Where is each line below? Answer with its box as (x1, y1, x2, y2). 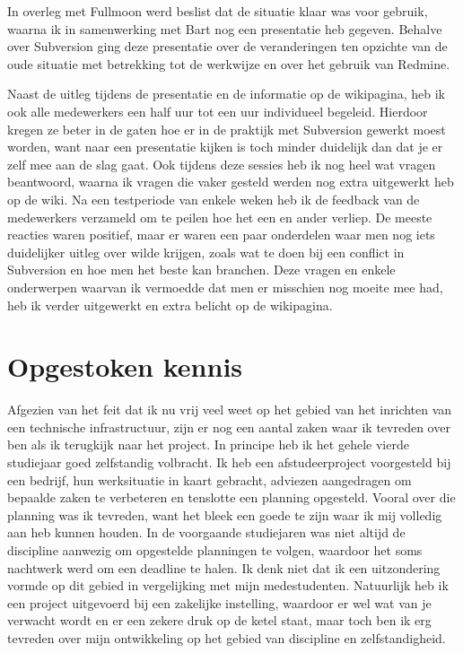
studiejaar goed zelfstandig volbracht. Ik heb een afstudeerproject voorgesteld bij (7, 453, 451, 471)
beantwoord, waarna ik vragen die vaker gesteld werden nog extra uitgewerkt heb (7, 172, 454, 191)
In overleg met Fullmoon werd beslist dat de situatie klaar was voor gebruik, (7, 2, 428, 20)
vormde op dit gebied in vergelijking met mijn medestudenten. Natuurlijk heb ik (7, 576, 449, 595)
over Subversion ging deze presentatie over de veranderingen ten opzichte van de (7, 37, 448, 56)
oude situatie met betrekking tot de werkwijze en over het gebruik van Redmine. (7, 54, 450, 73)
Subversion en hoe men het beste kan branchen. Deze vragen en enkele (7, 260, 396, 279)
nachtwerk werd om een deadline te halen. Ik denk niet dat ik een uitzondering (7, 558, 441, 577)
